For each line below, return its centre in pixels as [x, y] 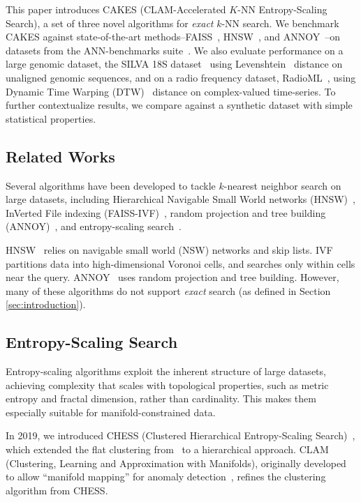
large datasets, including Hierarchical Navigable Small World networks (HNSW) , [180, 199]
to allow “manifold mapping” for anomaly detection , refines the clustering [166, 477]
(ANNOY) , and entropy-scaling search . [94, 226]
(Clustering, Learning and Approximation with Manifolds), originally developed [176, 463]
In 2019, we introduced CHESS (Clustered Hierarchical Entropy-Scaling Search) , [180, 435]
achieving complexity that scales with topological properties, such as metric [167, 385]
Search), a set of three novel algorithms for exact [110, 23]
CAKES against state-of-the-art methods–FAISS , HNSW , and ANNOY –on [173, 37]
